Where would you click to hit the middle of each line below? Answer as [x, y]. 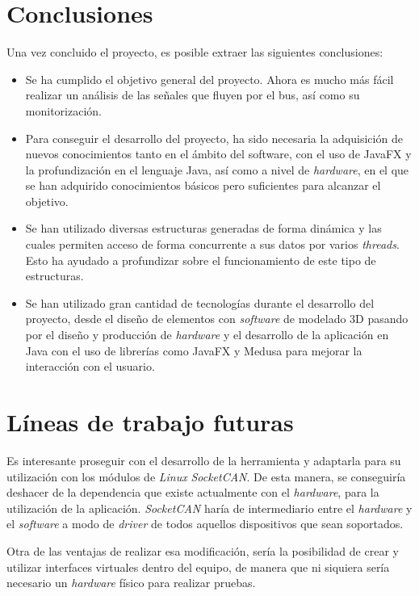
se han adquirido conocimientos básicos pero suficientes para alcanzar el [203, 185]
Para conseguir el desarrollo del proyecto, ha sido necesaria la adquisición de [214, 138]
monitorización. [63, 110]
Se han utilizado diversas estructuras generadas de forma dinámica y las [203, 228]
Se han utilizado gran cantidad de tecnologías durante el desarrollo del [200, 302]
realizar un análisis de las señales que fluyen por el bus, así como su [193, 95]
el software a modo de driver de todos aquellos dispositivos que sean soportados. [205, 524]
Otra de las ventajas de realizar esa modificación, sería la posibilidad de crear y [203, 550]
